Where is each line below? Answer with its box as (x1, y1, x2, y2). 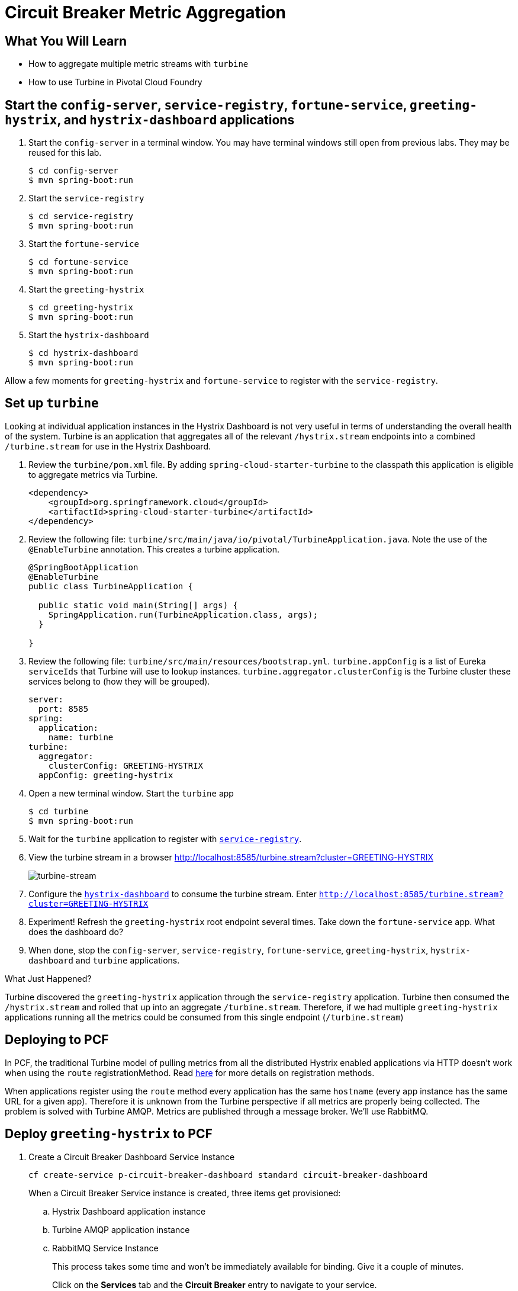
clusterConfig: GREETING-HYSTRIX (48, 760, 204, 770)
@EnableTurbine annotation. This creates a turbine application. (28, 544, 279, 554)
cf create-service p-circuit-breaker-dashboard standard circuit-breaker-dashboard (28, 1170, 428, 1180)
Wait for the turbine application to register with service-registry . (28, 833, 302, 844)
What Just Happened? (5, 973, 92, 984)
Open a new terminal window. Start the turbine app (28, 788, 234, 798)
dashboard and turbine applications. (28, 955, 180, 965)
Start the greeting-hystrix (28, 284, 144, 295)
